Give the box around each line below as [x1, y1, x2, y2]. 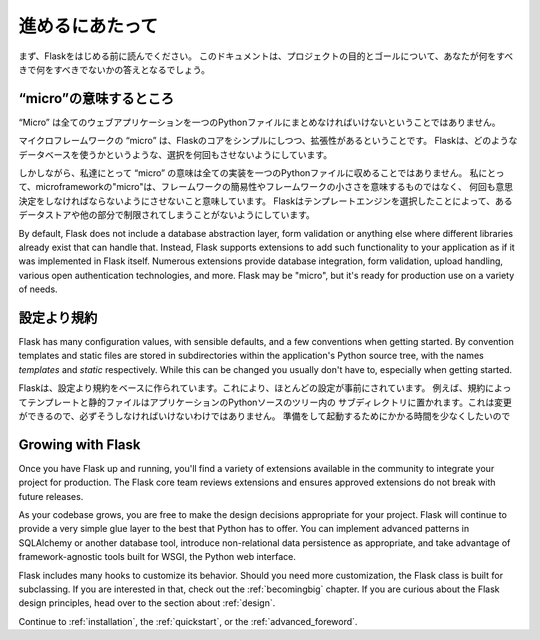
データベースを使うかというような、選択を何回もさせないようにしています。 [18, 148, 333, 160]
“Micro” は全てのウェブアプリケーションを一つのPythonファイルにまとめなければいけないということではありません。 [18, 116, 501, 128]
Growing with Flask [18, 436, 141, 453]
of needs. [18, 283, 59, 295]
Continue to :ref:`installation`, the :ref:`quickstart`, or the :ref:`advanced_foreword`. [18, 615, 358, 627]
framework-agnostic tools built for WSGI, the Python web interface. [18, 551, 297, 563]
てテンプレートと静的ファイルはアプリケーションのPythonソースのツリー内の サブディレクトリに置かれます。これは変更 [18, 396, 512, 408]
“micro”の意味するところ [18, 90, 175, 107]
